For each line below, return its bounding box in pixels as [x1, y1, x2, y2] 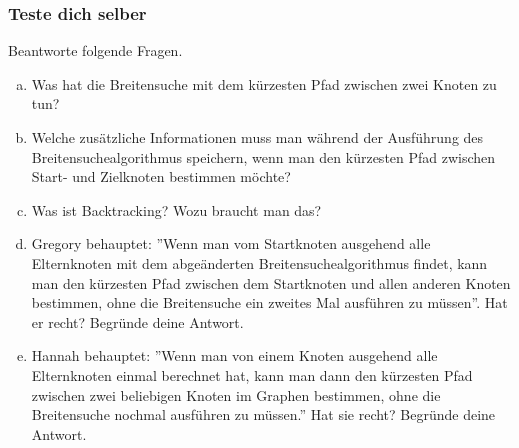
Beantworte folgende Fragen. [8, 40, 183, 61]
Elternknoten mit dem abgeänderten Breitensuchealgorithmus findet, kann [31, 252, 488, 273]
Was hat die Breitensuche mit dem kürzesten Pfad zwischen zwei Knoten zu [31, 73, 497, 94]
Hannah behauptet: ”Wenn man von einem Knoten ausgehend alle [31, 345, 438, 366]
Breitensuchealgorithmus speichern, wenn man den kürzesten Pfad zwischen [31, 146, 496, 167]
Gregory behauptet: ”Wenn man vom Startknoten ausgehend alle [31, 233, 431, 254]
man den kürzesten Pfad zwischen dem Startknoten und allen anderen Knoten [31, 272, 511, 293]
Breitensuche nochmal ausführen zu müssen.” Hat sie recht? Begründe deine [31, 404, 496, 425]
